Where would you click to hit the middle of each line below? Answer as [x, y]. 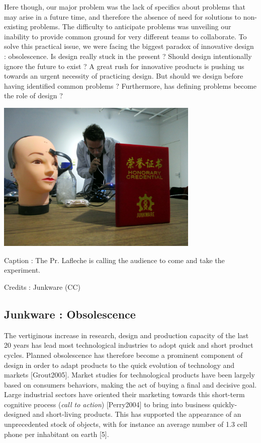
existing [16, 26]
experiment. [22, 270]
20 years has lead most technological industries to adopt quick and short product [129, 345]
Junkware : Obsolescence [70, 314]
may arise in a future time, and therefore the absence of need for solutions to [123, 16]
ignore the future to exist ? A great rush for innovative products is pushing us [124, 66]
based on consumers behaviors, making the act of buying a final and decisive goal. [130, 384]
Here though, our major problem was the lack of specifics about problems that [125, 7]
